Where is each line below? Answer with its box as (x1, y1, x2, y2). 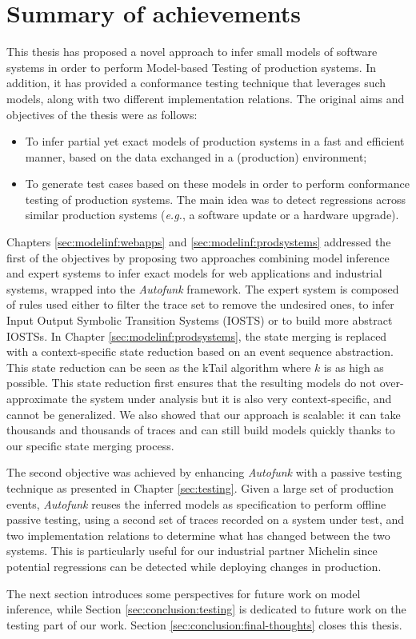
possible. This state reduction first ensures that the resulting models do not (6, 374, 377, 391)
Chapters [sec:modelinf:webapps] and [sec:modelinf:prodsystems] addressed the (6, 234, 391, 250)
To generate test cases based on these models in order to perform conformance (25, 175, 410, 192)
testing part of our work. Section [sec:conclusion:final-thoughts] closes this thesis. (6, 616, 402, 633)
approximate (6, 390, 68, 406)
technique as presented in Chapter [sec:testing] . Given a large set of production (6, 479, 394, 496)
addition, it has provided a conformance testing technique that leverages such (6, 74, 386, 91)
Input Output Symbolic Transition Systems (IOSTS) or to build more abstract (6, 312, 393, 329)
